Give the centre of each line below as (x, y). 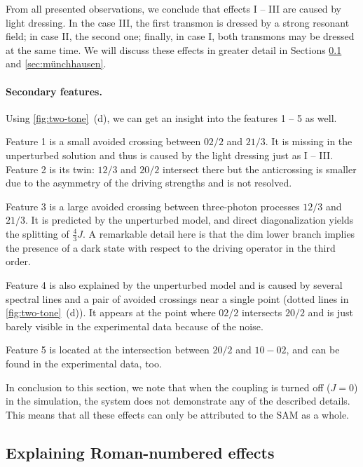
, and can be (313, 350)
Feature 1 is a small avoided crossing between (103, 141)
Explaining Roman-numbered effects (140, 452)
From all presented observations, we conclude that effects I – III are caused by (173, 8)
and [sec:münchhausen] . (56, 63)
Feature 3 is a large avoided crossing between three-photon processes (153, 206)
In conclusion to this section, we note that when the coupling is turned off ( (168, 387)
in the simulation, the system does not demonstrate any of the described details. (178, 401)
